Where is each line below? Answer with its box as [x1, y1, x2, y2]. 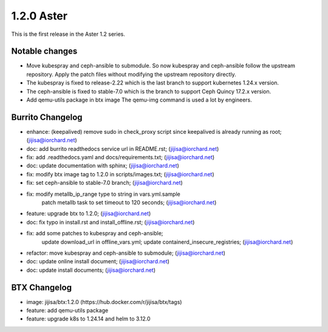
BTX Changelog [11, 282, 72, 292]
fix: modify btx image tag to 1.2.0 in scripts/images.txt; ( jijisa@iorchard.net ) [26, 170, 214, 178]
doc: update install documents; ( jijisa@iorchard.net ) [26, 266, 156, 274]
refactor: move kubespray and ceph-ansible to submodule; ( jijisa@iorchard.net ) [26, 249, 226, 257]
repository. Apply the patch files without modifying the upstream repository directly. [26, 71, 236, 78]
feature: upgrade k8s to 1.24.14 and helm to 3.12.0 [26, 315, 151, 322]
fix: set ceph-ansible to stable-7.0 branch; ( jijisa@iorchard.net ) [26, 179, 183, 187]
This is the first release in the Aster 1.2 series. [11, 30, 126, 38]
